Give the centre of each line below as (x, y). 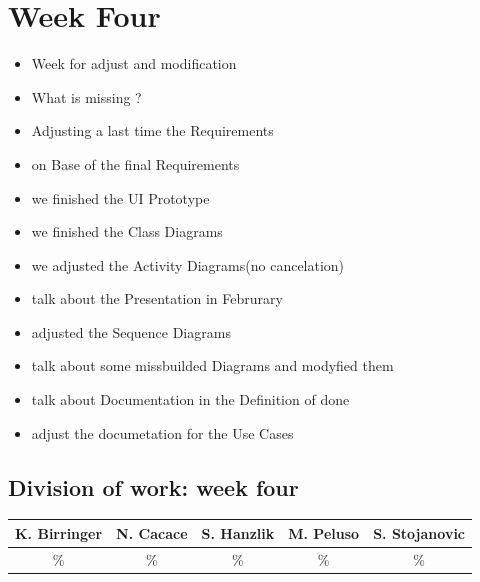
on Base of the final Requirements (135, 163)
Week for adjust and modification (134, 63)
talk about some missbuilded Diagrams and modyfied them (212, 365)
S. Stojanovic (419, 532)
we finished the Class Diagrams (127, 231)
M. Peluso (324, 532)
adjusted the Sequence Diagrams (131, 331)
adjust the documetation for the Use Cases (162, 432)
